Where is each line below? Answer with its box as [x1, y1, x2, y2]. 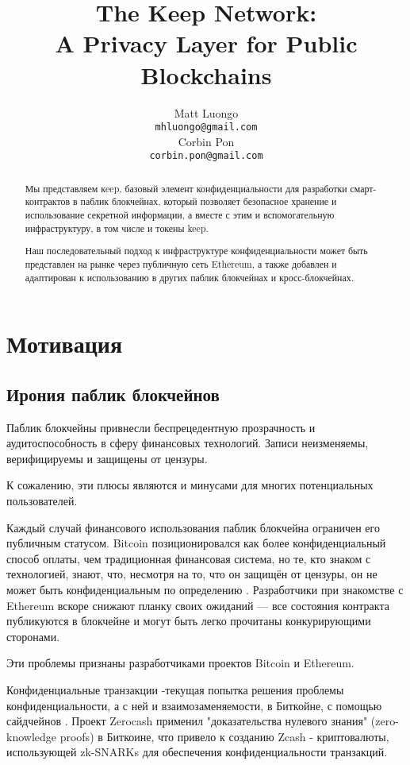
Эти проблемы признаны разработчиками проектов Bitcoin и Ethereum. [6, 655, 354, 671]
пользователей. [6, 493, 78, 509]
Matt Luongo [174, 104, 239, 121]
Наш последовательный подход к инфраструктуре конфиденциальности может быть [25, 244, 368, 257]
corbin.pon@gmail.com [149, 150, 263, 162]
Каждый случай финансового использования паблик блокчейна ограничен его [6, 519, 380, 535]
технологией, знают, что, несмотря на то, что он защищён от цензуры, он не [6, 566, 377, 582]
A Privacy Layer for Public [55, 27, 358, 60]
